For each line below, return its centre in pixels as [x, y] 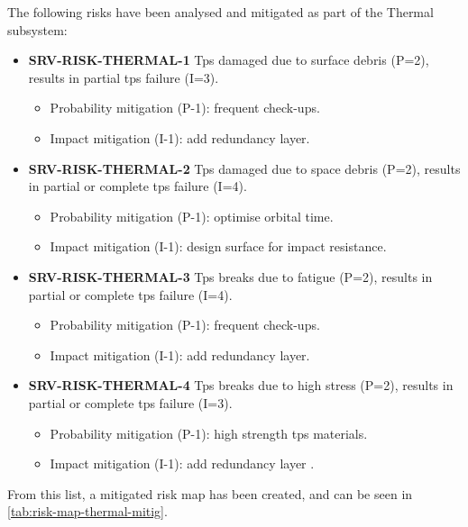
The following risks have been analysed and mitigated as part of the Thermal [220, 12]
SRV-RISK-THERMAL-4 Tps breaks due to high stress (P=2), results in [241, 385]
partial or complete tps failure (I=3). [130, 402]
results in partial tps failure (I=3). [124, 77]
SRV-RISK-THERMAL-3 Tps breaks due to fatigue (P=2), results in [230, 276]
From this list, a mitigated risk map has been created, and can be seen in [210, 493]
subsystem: [37, 29]
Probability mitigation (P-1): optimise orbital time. [192, 216]
